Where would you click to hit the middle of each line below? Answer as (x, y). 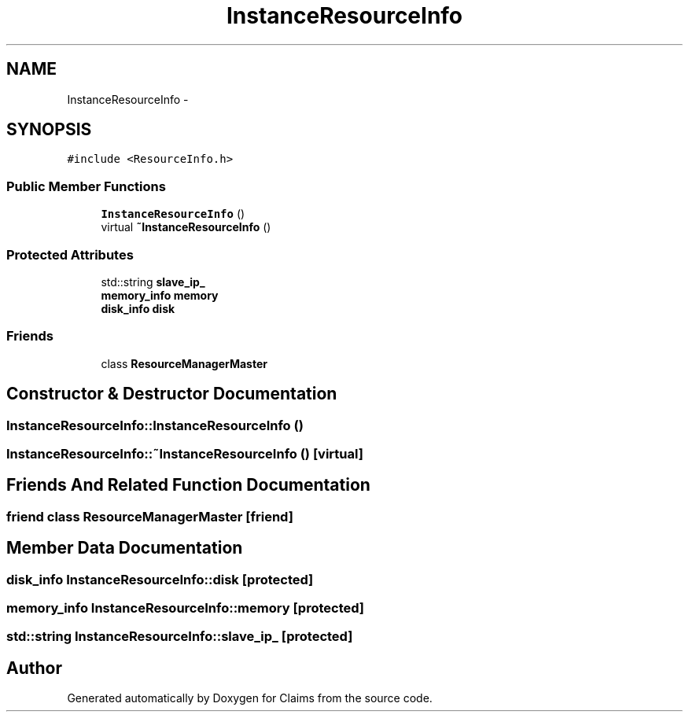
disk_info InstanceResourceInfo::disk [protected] (160, 579)
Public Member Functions (86, 186)
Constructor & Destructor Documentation (172, 394)
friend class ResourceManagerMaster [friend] (150, 516)
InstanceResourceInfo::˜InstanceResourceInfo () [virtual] (185, 453)
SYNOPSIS (49, 130)
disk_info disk (138, 308)
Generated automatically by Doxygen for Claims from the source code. (250, 698)
